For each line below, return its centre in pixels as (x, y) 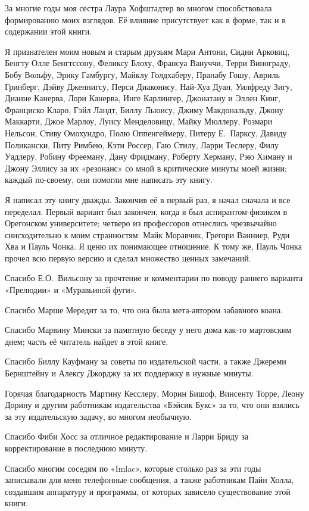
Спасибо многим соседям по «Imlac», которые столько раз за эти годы (133, 468)
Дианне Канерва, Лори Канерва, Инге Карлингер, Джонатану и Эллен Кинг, (143, 98)
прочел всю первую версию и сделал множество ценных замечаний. (128, 258)
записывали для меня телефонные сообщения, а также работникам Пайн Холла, (149, 480)
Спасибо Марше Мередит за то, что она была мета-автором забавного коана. (144, 309)
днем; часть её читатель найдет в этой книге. (87, 341)
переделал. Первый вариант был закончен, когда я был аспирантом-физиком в (146, 211)
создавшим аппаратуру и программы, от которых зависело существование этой (148, 491)
